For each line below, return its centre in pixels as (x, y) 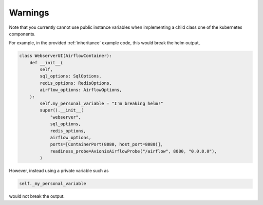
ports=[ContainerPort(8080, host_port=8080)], (106, 144)
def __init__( (46, 63)
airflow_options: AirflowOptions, (81, 90)
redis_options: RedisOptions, (76, 83)
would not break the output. (37, 196)
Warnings (29, 13)
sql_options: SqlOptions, (71, 76)
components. (22, 34)
